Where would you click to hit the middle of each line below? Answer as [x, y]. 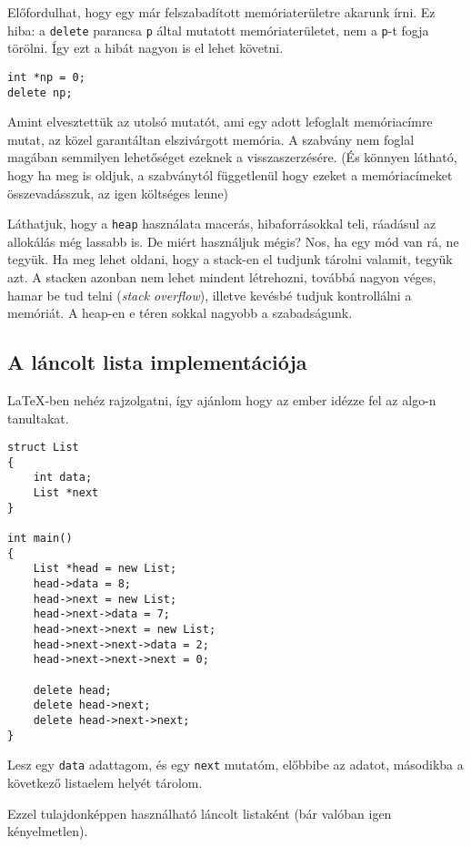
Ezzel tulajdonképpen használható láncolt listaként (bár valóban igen [200, 813]
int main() [40, 539]
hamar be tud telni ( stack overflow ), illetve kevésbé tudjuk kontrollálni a [210, 295]
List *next [66, 493]
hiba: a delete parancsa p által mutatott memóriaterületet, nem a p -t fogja [218, 30]
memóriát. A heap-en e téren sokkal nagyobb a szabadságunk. [180, 313]
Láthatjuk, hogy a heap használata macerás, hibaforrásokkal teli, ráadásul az [222, 224]
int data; [63, 478]
